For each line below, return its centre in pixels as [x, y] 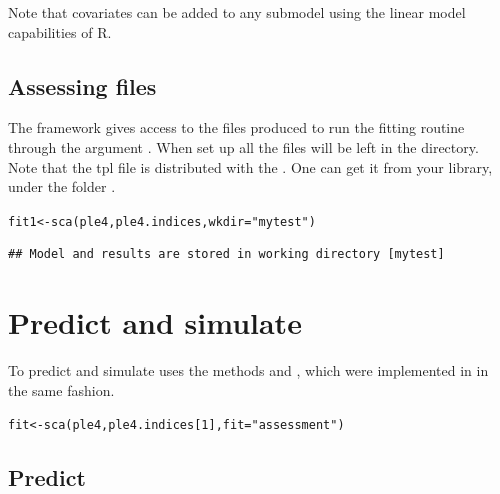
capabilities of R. [60, 31]
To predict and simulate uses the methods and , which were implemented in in [248, 370]
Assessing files [82, 85]
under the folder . [62, 186]
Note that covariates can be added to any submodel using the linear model [237, 12]
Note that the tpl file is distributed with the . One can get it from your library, [250, 166]
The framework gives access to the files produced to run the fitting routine [236, 127]
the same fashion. [61, 389]
